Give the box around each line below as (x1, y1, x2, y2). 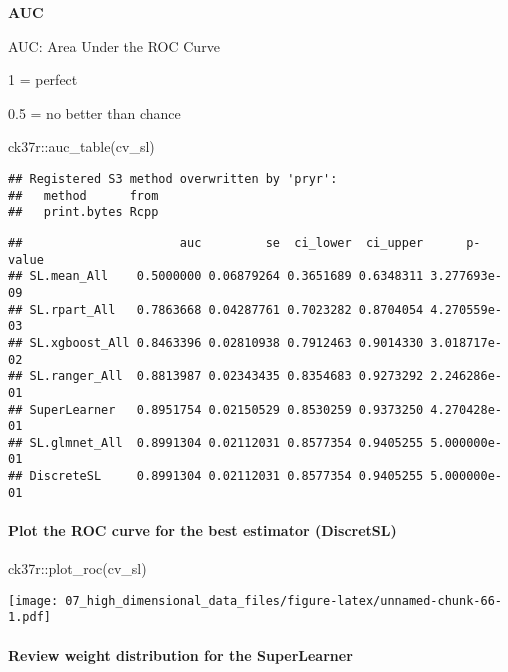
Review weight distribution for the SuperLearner (8, 644, 353, 665)
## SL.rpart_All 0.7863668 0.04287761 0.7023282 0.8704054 (8, 302, 424, 317)
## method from (8, 188, 159, 203)
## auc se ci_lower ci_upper (8, 235, 424, 250)
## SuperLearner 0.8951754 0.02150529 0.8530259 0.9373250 (8, 402, 424, 417)
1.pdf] (8, 610, 51, 625)
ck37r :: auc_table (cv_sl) (8, 136, 155, 157)
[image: (8, 593, 59, 608)
